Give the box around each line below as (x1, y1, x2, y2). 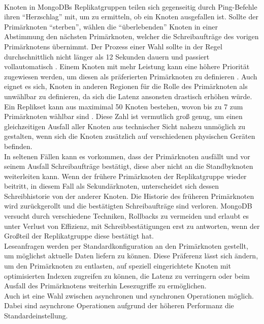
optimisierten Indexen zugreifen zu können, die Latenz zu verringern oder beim (4, 270, 250, 281)
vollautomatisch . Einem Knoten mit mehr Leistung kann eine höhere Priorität (4, 61, 250, 72)
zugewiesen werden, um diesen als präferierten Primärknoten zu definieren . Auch (4, 71, 257, 81)
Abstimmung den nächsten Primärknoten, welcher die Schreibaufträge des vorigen (4, 31, 259, 42)
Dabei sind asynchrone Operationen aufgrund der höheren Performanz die (4, 300, 234, 311)
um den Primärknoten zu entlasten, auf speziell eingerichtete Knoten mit (4, 260, 231, 271)
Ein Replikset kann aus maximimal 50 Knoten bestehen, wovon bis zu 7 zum (4, 101, 243, 111)
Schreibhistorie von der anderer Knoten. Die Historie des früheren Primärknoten (4, 190, 254, 201)
